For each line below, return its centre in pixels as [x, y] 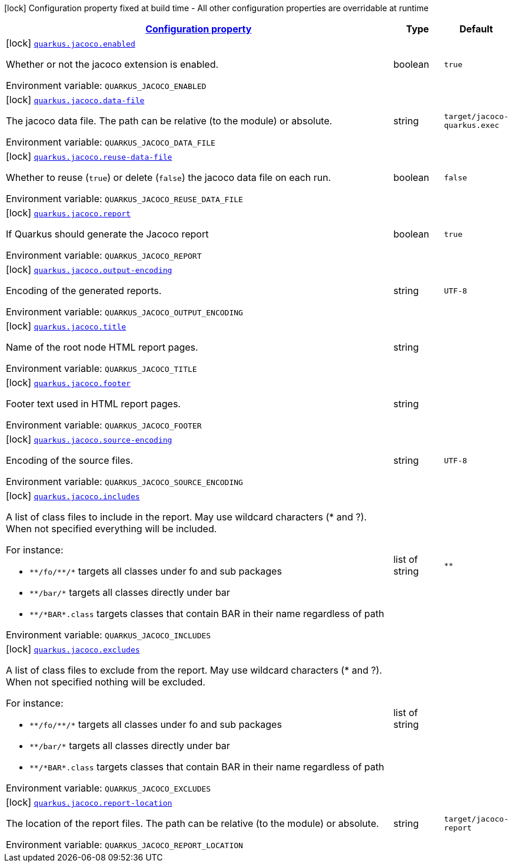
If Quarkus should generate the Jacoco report [107, 234]
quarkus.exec [472, 125]
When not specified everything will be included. [112, 529]
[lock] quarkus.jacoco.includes [73, 496]
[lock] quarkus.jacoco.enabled [71, 43]
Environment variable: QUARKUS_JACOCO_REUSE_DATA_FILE [124, 199]
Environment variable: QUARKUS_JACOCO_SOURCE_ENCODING [124, 482]
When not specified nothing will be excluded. [106, 682]
